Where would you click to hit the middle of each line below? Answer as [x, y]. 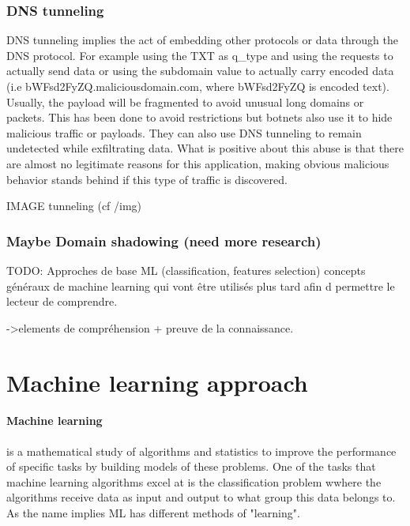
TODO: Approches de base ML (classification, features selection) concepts [186, 270]
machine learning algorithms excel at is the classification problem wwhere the [194, 481]
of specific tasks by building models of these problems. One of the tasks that [191, 466]
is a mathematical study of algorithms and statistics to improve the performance [201, 451]
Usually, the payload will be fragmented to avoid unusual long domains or [185, 101]
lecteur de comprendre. [62, 301]
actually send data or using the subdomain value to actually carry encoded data [200, 71]
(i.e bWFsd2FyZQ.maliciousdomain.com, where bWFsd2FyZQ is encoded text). [198, 86]
